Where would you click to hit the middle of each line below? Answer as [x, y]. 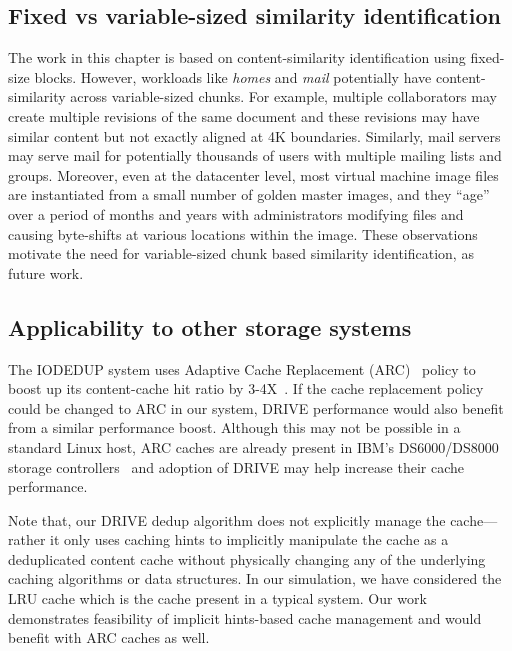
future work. [46, 272]
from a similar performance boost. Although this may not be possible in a [234, 427]
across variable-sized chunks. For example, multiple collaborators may [283, 96]
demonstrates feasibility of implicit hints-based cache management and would [245, 617]
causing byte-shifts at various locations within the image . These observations [243, 233]
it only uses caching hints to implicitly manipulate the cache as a [249, 539]
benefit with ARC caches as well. [109, 637]
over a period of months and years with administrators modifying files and [236, 213]
